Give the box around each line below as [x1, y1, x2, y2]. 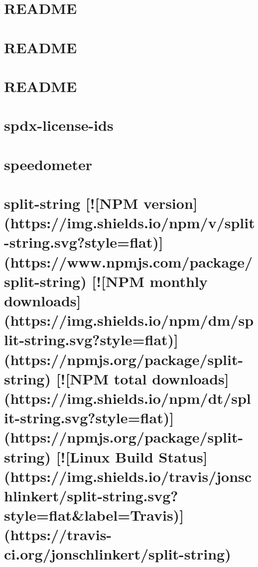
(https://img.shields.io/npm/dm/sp [4, 310, 254, 330]
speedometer [4, 154, 93, 174]
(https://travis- [4, 524, 112, 545]
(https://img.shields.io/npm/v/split [4, 212, 255, 233]
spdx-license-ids [4, 115, 114, 135]
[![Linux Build [56, 446, 153, 467]
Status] [158, 446, 208, 467]
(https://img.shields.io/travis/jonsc [4, 466, 252, 486]
